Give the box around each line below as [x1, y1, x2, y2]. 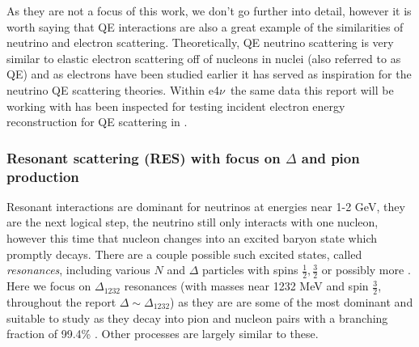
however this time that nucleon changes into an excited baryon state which [6, 230, 377, 247]
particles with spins [201, 261, 298, 278]
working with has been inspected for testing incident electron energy [6, 97, 345, 114]
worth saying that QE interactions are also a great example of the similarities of [6, 18, 404, 35]
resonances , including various [6, 261, 150, 278]
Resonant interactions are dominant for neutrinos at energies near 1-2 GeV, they [6, 197, 405, 214]
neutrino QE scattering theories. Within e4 [6, 81, 219, 98]
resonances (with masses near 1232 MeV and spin [124, 277, 369, 294]
